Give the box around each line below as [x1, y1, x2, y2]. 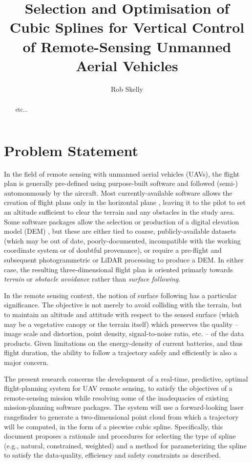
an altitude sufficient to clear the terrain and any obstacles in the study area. [4, 207, 235, 217]
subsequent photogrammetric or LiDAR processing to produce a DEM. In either [4, 255, 244, 265]
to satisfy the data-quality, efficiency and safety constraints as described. [4, 450, 221, 460]
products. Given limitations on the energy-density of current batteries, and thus [4, 338, 243, 348]
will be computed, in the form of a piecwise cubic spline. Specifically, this [4, 421, 223, 431]
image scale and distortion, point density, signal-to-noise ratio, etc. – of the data [4, 328, 244, 339]
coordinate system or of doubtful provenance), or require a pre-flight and [4, 245, 222, 255]
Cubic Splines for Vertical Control [9, 17, 245, 37]
